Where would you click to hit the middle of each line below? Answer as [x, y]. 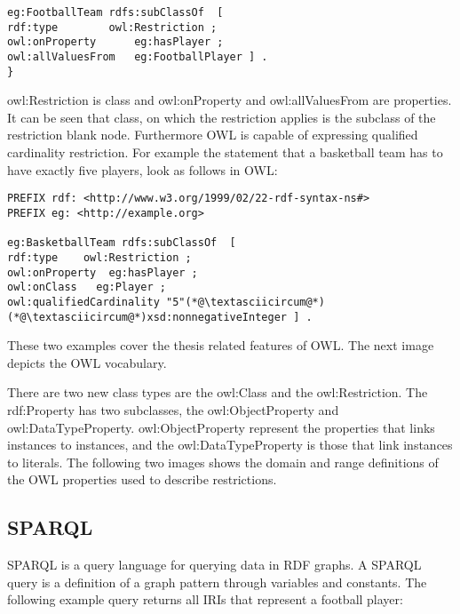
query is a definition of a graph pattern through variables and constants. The [217, 582]
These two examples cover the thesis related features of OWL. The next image [221, 345]
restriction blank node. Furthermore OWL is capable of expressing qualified [213, 135]
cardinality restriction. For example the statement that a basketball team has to [225, 152]
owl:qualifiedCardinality [83, 302]
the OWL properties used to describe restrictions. [142, 479]
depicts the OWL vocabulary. [87, 362]
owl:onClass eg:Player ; [87, 287]
